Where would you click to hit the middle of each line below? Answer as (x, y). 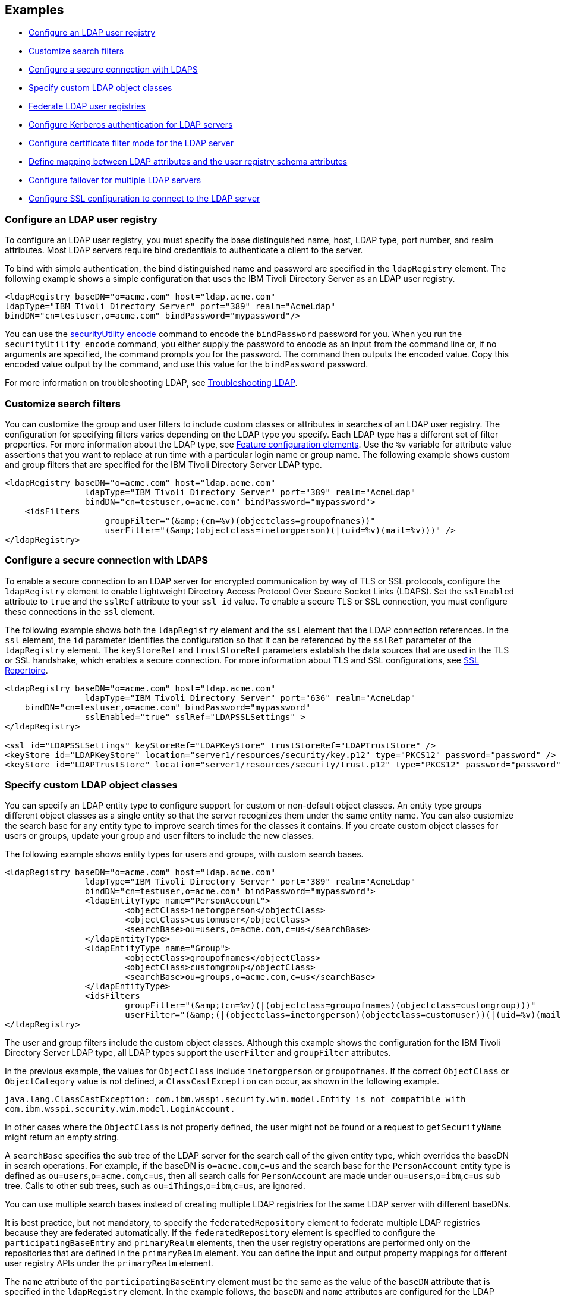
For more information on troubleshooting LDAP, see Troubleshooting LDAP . (151, 383)
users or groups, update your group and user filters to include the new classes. (160, 836)
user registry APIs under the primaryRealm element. (109, 1263)
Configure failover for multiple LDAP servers (115, 180)
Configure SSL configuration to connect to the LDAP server (144, 199)
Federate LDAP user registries (87, 106)
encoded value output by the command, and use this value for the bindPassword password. (187, 364)
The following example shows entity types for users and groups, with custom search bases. (184, 854)
